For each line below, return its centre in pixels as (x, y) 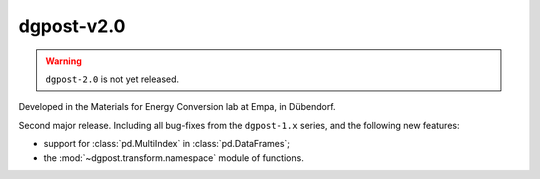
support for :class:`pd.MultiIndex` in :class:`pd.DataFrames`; (166, 144)
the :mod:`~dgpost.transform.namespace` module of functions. (173, 157)
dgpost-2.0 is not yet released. (112, 79)
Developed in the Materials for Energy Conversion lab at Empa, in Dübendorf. (177, 107)
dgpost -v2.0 (72, 26)
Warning (63, 61)
